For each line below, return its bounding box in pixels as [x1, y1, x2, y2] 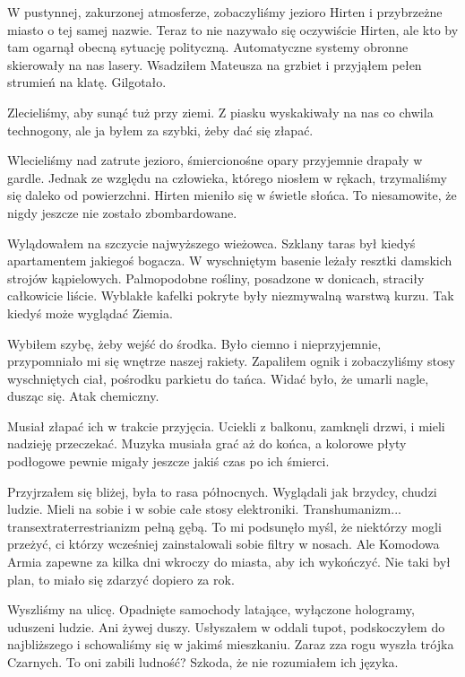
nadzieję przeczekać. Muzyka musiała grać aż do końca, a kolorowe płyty [7, 434, 407, 453]
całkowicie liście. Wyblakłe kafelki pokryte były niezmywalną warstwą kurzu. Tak [7, 286, 454, 305]
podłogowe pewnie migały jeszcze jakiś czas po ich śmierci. [7, 452, 330, 471]
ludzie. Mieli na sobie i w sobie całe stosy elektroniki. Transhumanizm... [7, 499, 401, 518]
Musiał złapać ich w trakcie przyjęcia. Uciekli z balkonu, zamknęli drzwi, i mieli [7, 416, 445, 435]
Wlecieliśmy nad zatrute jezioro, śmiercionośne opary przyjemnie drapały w [7, 151, 423, 169]
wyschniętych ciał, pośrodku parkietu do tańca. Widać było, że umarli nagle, [7, 369, 429, 387]
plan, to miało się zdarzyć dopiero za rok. [7, 569, 235, 588]
